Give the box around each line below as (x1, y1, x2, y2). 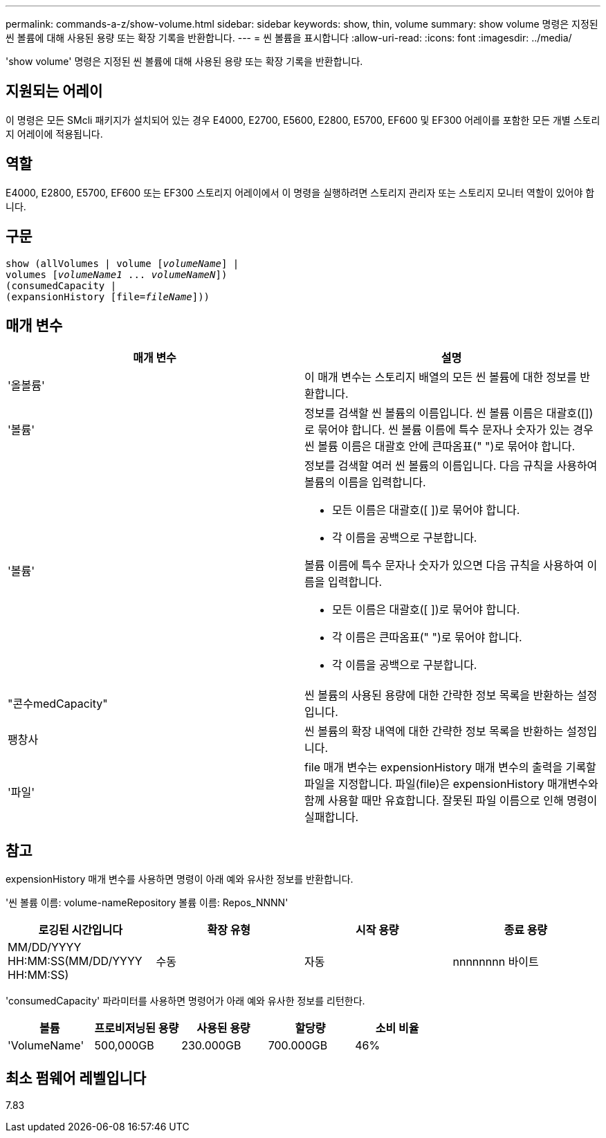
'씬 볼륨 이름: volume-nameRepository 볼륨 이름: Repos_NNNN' (6, 897, 288, 909)
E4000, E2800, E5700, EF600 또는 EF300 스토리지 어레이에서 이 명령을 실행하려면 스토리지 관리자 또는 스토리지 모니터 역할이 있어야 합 (6, 186, 595, 199)
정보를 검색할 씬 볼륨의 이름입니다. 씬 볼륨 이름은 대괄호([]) (304, 406, 594, 421)
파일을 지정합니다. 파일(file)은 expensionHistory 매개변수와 (304, 777, 598, 791)
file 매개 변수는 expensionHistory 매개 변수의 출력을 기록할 (304, 760, 596, 775)
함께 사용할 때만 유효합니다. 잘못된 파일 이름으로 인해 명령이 (304, 793, 598, 808)
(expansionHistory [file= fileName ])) (6, 291, 210, 302)
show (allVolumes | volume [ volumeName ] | (6, 257, 239, 269)
